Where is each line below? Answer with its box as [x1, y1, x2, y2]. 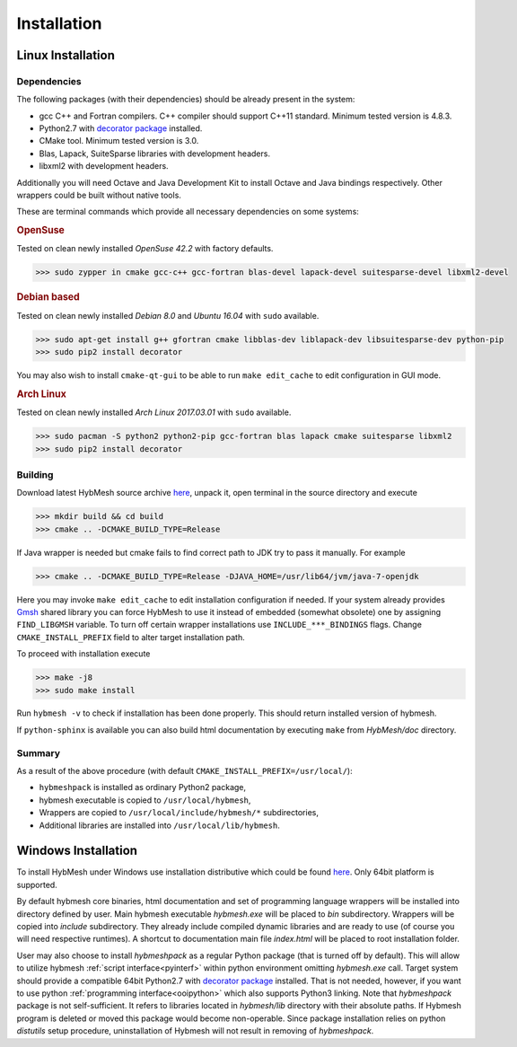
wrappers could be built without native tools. [16, 189, 181, 201]
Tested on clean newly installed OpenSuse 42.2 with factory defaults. [16, 243, 274, 254]
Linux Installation [16, 48, 116, 63]
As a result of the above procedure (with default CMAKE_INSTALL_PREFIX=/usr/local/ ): [16, 766, 354, 777]
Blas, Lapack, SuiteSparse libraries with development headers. [39, 148, 271, 159]
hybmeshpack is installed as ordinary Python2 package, [39, 782, 247, 793]
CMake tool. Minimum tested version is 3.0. [39, 136, 199, 146]
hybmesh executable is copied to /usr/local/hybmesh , [39, 795, 251, 805]
